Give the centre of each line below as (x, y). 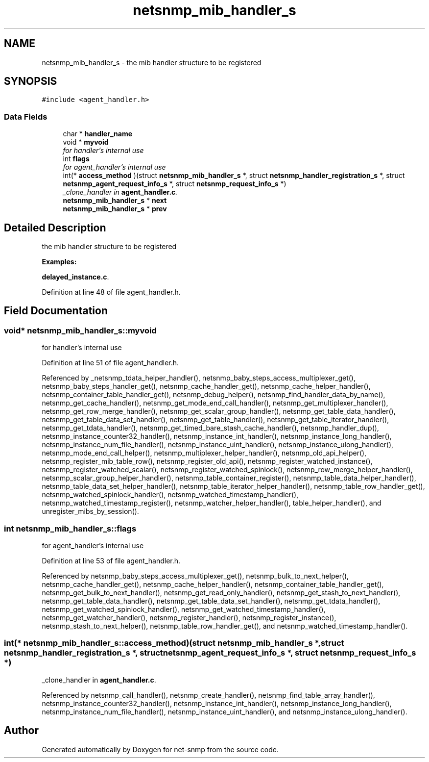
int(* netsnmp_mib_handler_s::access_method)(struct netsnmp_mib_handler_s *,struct (174, 643)
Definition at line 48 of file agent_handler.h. (111, 292)
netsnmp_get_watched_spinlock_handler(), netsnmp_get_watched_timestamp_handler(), (184, 609)
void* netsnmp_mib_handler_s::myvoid (80, 330)
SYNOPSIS (31, 81)
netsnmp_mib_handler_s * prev (115, 209)
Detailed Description (55, 228)
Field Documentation (56, 311)
